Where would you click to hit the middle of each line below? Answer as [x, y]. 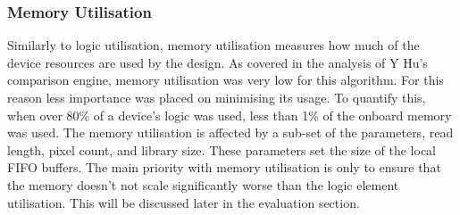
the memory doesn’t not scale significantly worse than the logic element [203, 184]
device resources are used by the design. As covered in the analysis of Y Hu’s [217, 62]
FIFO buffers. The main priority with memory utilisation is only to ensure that [224, 167]
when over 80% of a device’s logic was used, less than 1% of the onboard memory [230, 115]
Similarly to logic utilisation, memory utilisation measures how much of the [213, 45]
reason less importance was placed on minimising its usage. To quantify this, [217, 97]
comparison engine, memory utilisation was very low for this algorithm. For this [226, 80]
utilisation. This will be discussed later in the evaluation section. [184, 202]
